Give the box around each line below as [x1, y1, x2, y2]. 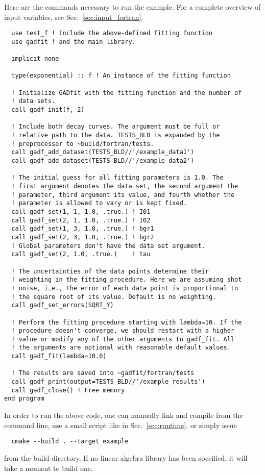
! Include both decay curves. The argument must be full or [11, 123, 220, 131]
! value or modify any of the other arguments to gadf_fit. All [11, 335, 235, 343]
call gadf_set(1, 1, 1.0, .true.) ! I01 [11, 208, 151, 215]
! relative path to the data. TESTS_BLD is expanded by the [11, 132, 220, 139]
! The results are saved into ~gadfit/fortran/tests [11, 369, 195, 377]
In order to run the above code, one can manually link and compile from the [4, 410, 243, 420]
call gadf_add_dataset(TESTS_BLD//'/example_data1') [11, 148, 195, 156]
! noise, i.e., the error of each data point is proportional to [11, 284, 238, 292]
